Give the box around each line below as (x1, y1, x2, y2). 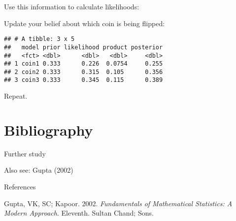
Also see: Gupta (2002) (4, 165, 73, 175)
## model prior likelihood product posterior (4, 43, 163, 51)
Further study (4, 148, 46, 158)
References (4, 182, 36, 192)
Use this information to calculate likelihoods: (4, 1, 139, 11)
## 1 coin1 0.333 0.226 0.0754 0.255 (4, 60, 163, 68)
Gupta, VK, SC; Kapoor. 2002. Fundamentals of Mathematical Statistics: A (4, 198, 233, 208)
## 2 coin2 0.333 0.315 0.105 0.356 (4, 68, 163, 75)
